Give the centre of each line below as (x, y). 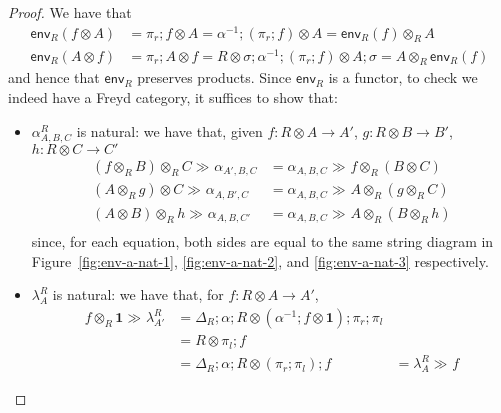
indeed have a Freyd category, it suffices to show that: (173, 97)
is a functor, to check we (403, 77)
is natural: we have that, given (169, 130)
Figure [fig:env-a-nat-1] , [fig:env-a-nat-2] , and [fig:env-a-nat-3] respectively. (260, 260)
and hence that (54, 77)
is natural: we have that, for (138, 294)
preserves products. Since (214, 77)
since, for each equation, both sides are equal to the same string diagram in (262, 241)
